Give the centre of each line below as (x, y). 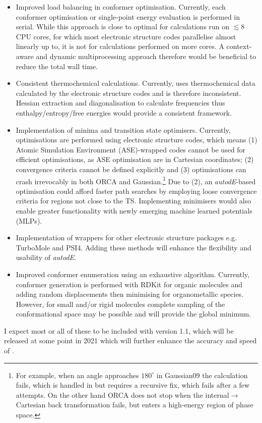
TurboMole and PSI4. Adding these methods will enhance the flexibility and (134, 247)
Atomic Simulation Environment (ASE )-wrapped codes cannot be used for (131, 149)
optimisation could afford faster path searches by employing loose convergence (136, 191)
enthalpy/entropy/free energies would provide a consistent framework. (124, 112)
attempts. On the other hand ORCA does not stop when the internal (122, 394)
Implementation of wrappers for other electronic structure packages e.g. (126, 237)
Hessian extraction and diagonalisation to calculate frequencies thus (120, 103)
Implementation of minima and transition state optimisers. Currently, (123, 129)
